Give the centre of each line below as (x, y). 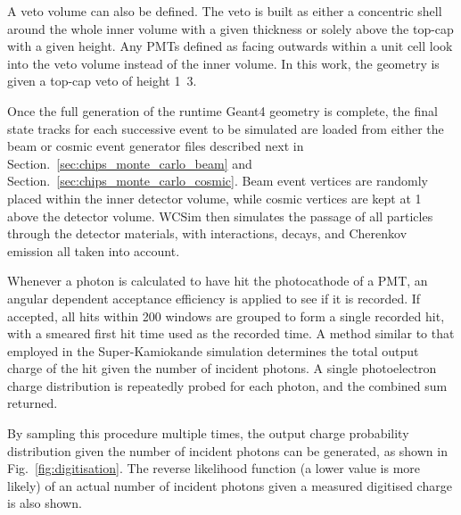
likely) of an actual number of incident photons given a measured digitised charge (230, 485)
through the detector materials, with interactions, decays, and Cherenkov (207, 233)
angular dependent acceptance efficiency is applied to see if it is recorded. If (214, 298)
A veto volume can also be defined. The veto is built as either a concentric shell (225, 11)
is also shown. (45, 503)
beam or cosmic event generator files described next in (156, 146)
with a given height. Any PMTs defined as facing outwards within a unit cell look (230, 46)
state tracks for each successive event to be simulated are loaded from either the (226, 128)
